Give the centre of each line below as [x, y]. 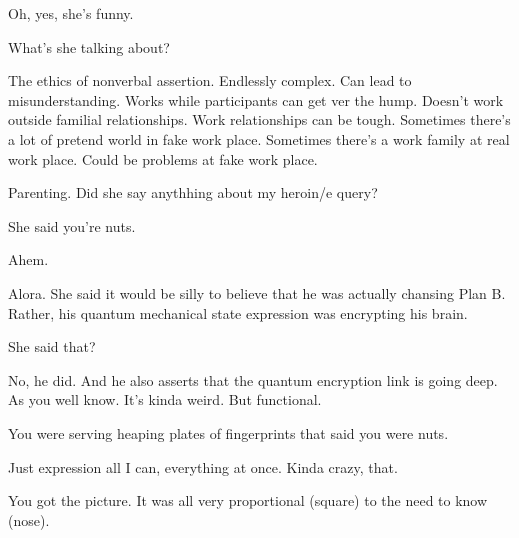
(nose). [29, 519]
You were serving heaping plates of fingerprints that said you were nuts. [228, 432]
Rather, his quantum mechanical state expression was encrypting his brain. [238, 312]
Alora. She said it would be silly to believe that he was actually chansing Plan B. [257, 292]
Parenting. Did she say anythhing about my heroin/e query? [193, 192]
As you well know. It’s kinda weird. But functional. [165, 399]
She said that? [52, 346]
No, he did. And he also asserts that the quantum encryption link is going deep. [253, 379]
